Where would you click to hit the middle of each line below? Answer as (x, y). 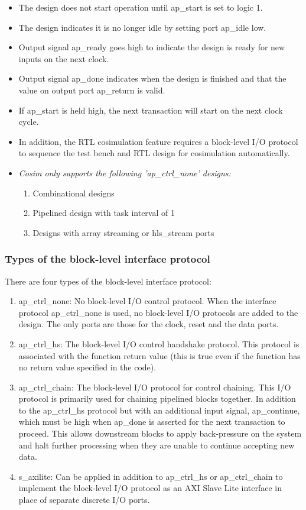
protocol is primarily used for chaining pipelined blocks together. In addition (157, 398)
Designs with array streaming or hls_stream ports (123, 232)
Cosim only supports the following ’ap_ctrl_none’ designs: (125, 172)
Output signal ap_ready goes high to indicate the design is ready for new (152, 47)
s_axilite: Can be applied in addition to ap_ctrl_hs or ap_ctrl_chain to (151, 476)
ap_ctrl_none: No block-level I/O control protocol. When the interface (147, 301)
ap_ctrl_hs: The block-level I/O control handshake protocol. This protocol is (159, 343)
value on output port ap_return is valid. (92, 90)
